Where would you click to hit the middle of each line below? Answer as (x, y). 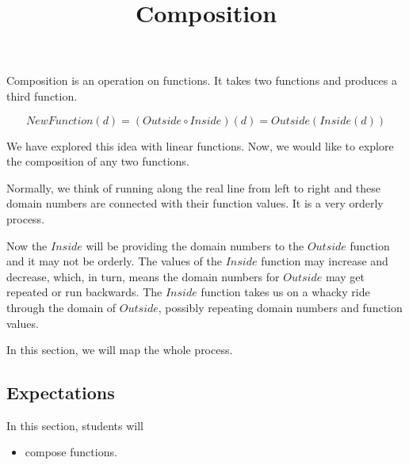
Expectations (61, 393)
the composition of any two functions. (98, 161)
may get (345, 276)
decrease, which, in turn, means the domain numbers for (143, 276)
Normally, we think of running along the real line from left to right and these (194, 187)
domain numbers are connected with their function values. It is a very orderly (195, 203)
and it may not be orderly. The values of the (114, 261)
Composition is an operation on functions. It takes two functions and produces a (202, 80)
